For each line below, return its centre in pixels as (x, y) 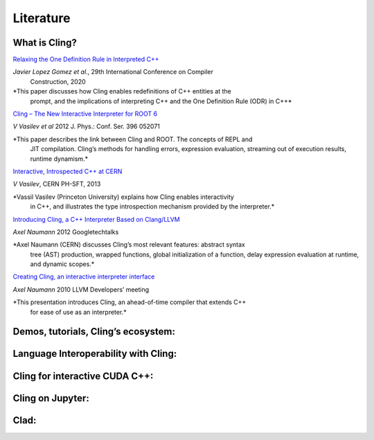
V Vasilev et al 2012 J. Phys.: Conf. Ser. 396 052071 (87, 126)
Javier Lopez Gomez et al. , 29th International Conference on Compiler (113, 72)
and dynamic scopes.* (62, 264)
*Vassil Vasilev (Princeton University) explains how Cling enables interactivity (124, 197)
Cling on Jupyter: (51, 398)
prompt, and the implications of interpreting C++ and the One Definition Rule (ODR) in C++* (161, 101)
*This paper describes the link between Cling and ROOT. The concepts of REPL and (133, 139)
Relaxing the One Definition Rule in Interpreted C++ (86, 60)
